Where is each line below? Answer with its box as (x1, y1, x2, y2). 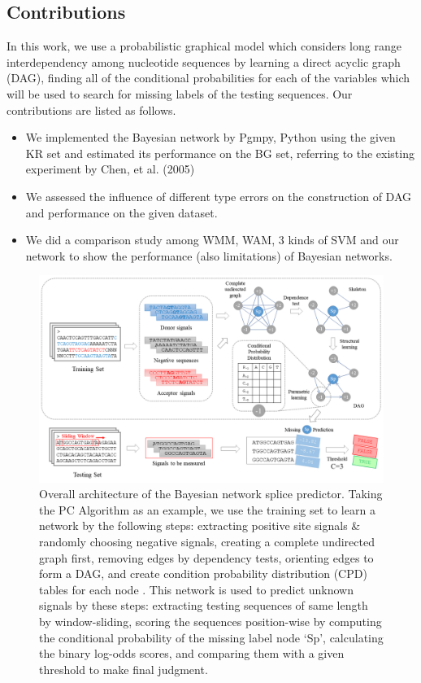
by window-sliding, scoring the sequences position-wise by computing (39, 612, 382, 629)
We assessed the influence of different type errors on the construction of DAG (25, 187, 411, 204)
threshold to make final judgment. (39, 660, 208, 677)
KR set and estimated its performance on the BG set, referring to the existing (25, 144, 414, 161)
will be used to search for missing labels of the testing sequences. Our (7, 85, 353, 102)
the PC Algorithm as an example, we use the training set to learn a (39, 501, 375, 518)
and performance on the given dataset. (25, 204, 218, 221)
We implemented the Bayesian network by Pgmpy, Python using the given (25, 129, 396, 146)
